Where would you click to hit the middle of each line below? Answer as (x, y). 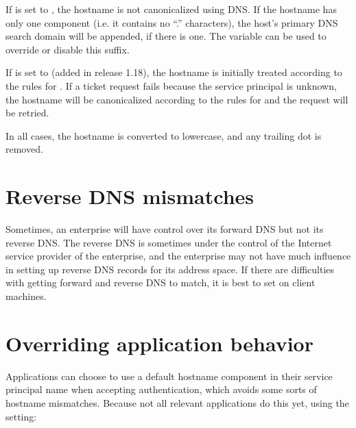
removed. (24, 149)
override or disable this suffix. (68, 49)
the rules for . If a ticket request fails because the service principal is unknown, (171, 85)
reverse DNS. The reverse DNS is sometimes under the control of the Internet (169, 242)
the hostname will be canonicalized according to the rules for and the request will (177, 99)
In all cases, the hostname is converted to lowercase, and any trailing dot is (164, 135)
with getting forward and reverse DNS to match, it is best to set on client (161, 282)
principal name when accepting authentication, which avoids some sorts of (161, 389)
